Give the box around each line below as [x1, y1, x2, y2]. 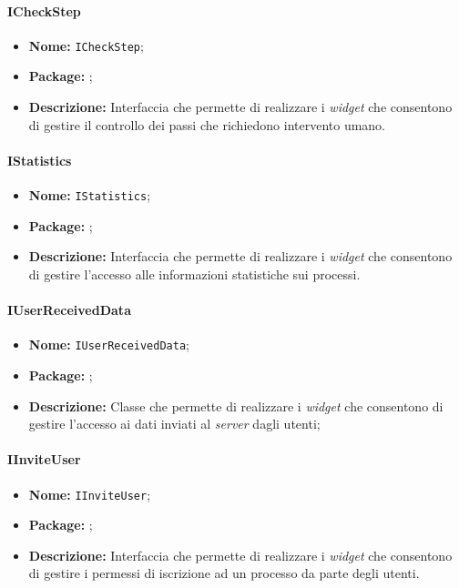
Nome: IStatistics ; [28, 186, 151, 205]
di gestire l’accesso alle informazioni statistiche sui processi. [28, 264, 361, 283]
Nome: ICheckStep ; [28, 35, 144, 55]
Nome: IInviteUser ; [28, 484, 151, 503]
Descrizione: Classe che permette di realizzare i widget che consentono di [28, 396, 444, 415]
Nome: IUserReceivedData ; [28, 335, 189, 354]
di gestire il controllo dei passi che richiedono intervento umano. [28, 115, 386, 134]
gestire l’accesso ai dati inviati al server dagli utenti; [28, 414, 321, 433]
